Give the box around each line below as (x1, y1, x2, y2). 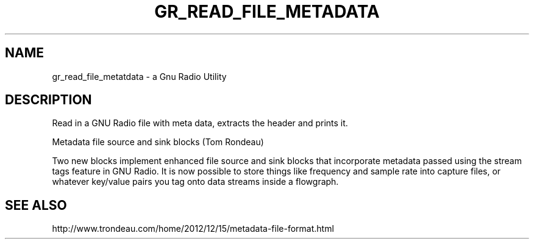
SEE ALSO (5, 197, 67, 213)
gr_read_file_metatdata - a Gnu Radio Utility (52, 71, 227, 82)
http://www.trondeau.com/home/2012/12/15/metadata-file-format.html (52, 223, 334, 234)
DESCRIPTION (5, 92, 92, 108)
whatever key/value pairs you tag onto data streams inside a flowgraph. (52, 176, 339, 187)
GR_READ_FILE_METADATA (154, 1, 380, 22)
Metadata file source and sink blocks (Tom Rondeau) (52, 137, 264, 148)
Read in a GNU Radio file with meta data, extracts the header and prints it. (52, 118, 348, 129)
